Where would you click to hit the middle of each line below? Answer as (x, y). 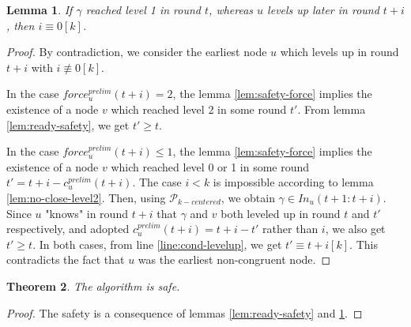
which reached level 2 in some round (199, 109)
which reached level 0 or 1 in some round (210, 166)
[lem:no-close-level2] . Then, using (86, 197)
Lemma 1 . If (40, 9)
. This (364, 244)
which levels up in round (339, 52)
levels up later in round (323, 9)
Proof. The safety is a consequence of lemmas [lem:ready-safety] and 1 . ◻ (185, 312)
